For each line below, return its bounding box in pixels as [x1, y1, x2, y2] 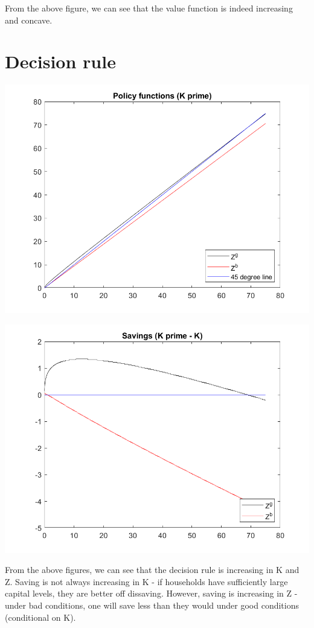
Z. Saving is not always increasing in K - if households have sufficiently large [5, 575, 288, 588]
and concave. [5, 13, 53, 26]
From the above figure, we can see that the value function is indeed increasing [5, 2, 293, 14]
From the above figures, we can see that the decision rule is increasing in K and [5, 563, 300, 576]
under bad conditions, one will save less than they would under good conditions [5, 598, 300, 611]
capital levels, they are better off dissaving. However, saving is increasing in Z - [5, 587, 298, 600]
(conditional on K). [5, 610, 76, 623]
